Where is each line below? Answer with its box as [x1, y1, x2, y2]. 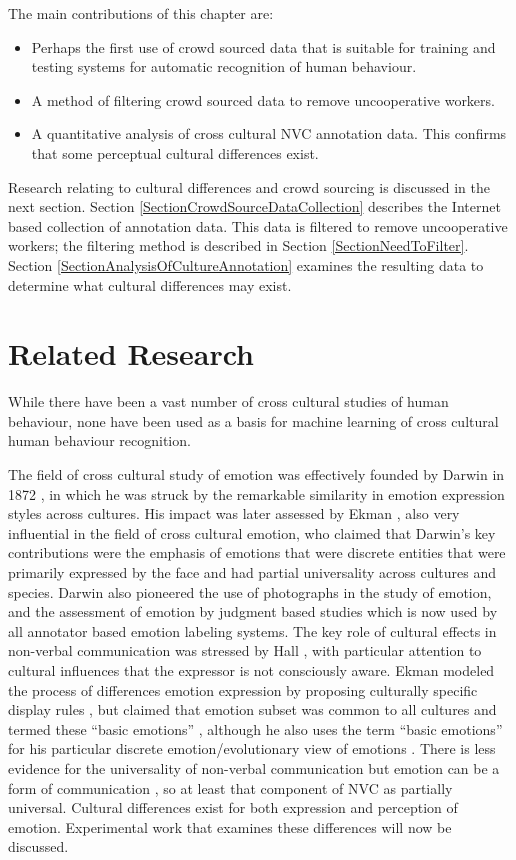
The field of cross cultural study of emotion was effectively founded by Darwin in [8, 464, 505, 485]
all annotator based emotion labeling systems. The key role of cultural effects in [8, 620, 497, 641]
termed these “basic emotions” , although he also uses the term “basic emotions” [8, 718, 503, 739]
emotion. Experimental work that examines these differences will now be [8, 816, 452, 837]
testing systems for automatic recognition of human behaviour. [31, 56, 417, 77]
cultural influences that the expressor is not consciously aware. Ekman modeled [8, 659, 495, 680]
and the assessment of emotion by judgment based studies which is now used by [8, 601, 498, 622]
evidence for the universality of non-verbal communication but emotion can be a [8, 757, 500, 778]
